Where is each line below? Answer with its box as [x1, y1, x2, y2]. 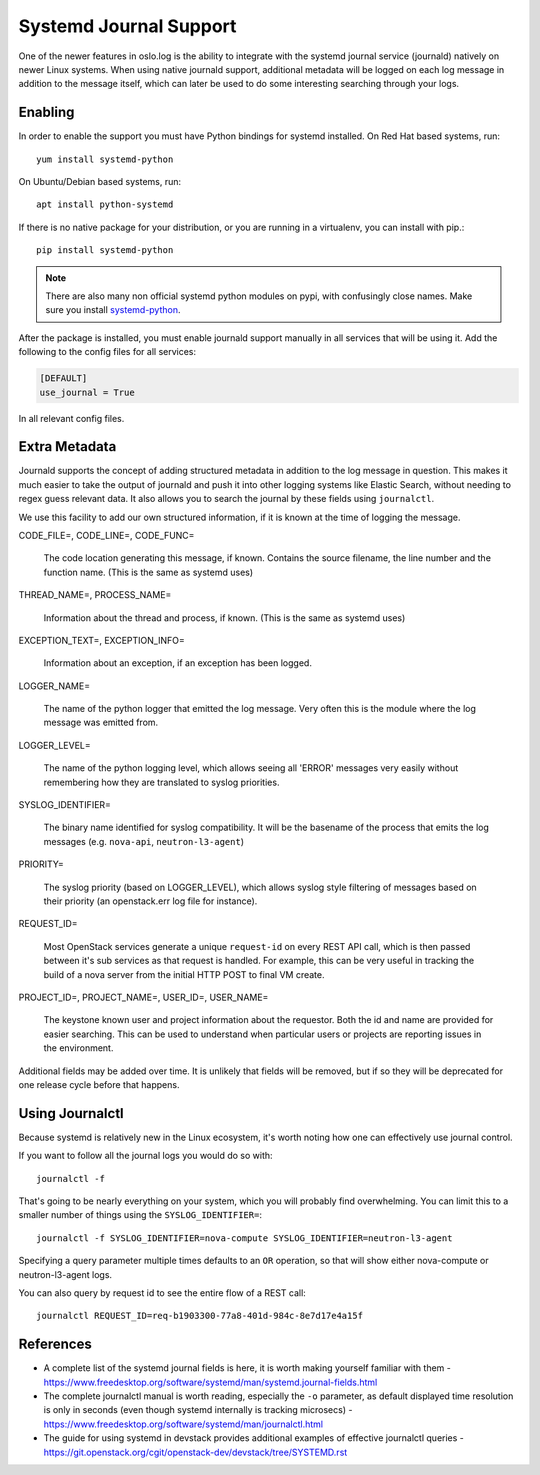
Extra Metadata [18, 438, 117, 455]
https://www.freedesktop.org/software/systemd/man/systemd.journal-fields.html [43, 1376, 378, 1388]
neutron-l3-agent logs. [18, 1268, 113, 1280]
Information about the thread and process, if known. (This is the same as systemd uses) [43, 611, 406, 624]
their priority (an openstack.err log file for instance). [43, 895, 258, 907]
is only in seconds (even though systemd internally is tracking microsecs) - [43, 1404, 353, 1416]
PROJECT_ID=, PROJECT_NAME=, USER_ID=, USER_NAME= [18, 991, 269, 1003]
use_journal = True [39, 386, 135, 398]
